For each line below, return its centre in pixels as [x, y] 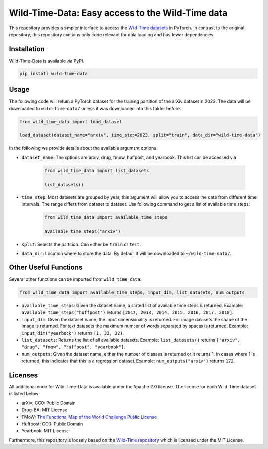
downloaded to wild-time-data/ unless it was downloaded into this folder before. [95, 108]
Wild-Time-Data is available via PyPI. [47, 61]
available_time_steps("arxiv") [83, 231]
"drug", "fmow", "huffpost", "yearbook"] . [73, 347]
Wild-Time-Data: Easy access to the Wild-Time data [118, 13]
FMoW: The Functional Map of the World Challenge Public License [89, 417]
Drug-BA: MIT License [44, 410]
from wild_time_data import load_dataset [71, 121]
